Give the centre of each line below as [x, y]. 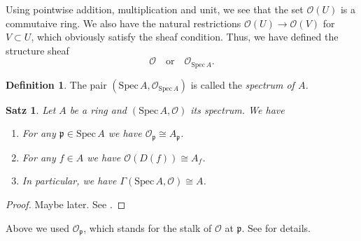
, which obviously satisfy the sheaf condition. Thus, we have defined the [185, 37]
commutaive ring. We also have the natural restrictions [123, 23]
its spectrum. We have [238, 109]
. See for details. [276, 227]
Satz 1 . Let [31, 109]
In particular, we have [69, 181]
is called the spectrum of [242, 84]
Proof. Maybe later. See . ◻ [66, 204]
